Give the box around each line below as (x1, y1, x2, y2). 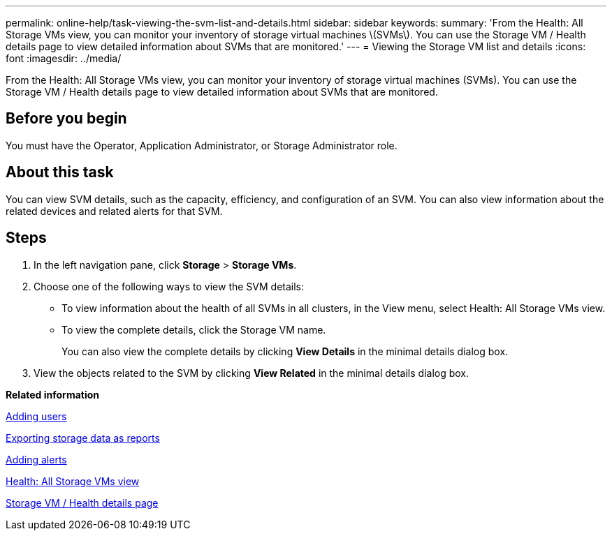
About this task (6, 163, 114, 181)
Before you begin (6, 110, 127, 128)
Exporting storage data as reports (6, 431, 160, 444)
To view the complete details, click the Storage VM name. (61, 323, 326, 336)
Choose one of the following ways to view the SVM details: (34, 280, 305, 292)
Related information (6, 388, 100, 401)
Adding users (6, 410, 67, 422)
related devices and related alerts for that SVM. (6, 204, 223, 217)
